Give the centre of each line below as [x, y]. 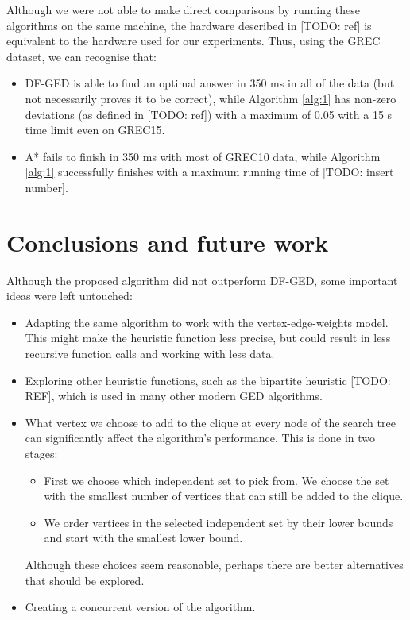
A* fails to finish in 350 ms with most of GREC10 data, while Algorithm [203, 156]
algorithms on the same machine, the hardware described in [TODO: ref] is [189, 25]
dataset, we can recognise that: [81, 56]
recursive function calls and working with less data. [150, 354]
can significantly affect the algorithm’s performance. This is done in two [200, 438]
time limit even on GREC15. [95, 130]
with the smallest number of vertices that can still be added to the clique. [224, 496]
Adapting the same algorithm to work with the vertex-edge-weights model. [207, 322]
